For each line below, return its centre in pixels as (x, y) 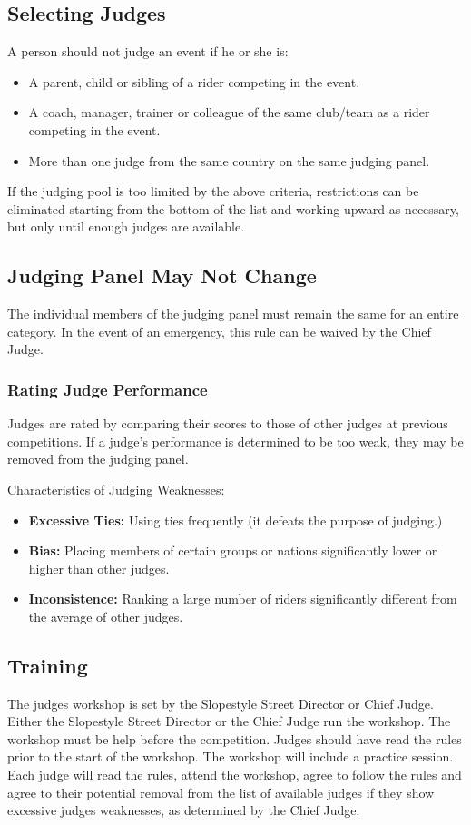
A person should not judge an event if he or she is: (148, 51)
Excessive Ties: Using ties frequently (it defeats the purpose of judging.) (235, 520)
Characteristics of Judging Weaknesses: (116, 489)
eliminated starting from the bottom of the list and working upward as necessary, (233, 208)
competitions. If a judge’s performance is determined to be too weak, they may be (235, 441)
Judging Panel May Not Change (162, 275)
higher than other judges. (99, 568)
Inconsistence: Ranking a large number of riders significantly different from (243, 599)
